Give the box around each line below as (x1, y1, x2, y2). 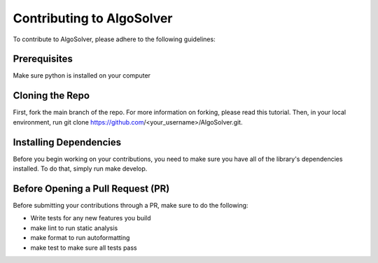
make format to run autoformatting (30, 234, 130, 242)
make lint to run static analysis (30, 224, 118, 232)
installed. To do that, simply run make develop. (13, 164, 148, 173)
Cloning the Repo (13, 90, 90, 101)
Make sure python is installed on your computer (13, 71, 150, 80)
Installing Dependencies (13, 136, 122, 148)
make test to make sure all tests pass (30, 243, 137, 252)
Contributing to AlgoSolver (13, 10, 173, 26)
